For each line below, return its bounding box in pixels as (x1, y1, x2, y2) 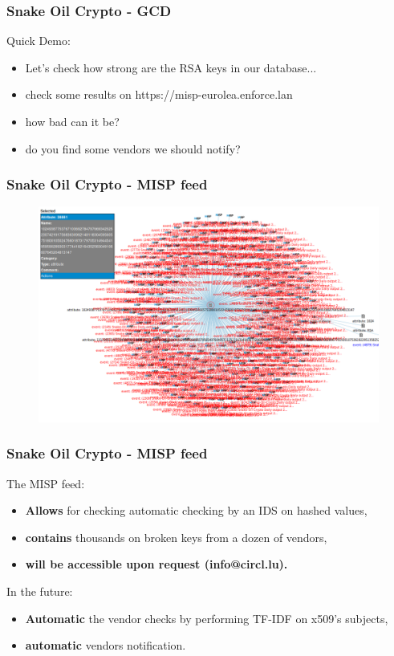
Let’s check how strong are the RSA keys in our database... (25, 59, 317, 75)
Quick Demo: (6, 32, 71, 49)
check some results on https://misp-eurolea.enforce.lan (25, 86, 293, 103)
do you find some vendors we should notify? (25, 140, 241, 157)
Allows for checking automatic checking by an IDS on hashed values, (25, 502, 368, 519)
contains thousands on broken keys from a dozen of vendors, (25, 528, 327, 545)
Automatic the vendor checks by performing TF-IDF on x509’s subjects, (25, 609, 388, 626)
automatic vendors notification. (25, 637, 186, 654)
